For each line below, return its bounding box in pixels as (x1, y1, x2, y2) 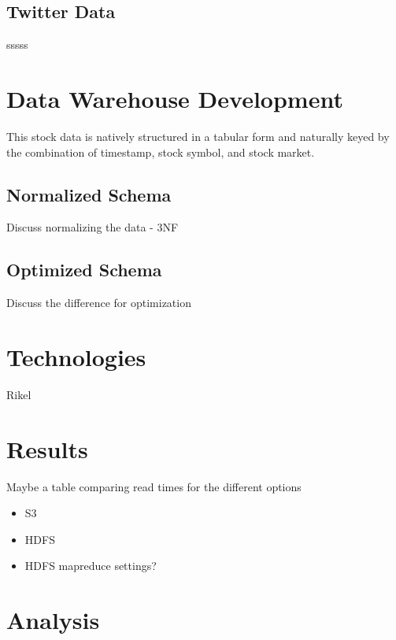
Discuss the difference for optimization (6, 294, 191, 311)
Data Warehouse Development (6, 82, 343, 114)
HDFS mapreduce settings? (24, 557, 157, 574)
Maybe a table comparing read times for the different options (6, 478, 302, 494)
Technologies (6, 340, 146, 372)
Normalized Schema (6, 182, 172, 206)
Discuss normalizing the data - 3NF (6, 219, 179, 235)
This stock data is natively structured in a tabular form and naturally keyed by (6, 128, 390, 144)
